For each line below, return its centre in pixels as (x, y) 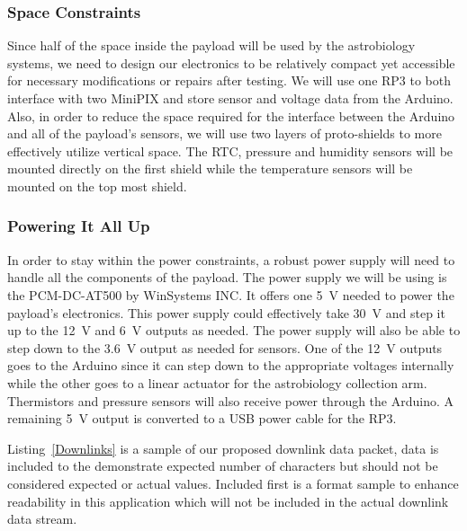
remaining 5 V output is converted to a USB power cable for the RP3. (202, 418)
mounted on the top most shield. (97, 186)
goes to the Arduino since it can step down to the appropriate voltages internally (231, 365)
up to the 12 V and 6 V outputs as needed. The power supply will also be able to (234, 330)
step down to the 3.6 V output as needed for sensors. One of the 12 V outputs (225, 347)
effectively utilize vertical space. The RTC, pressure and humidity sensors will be (230, 150)
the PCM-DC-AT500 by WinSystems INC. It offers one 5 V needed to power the (231, 294)
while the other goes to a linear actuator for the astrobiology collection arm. (217, 382)
